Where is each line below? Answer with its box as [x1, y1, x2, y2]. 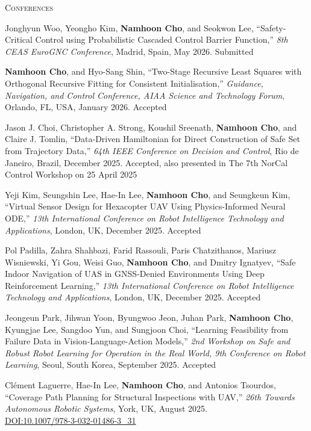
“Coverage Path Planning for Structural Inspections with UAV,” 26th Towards [5, 390, 295, 403]
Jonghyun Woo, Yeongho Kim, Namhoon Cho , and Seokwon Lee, [5, 21, 254, 34]
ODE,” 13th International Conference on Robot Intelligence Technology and [5, 211, 284, 224]
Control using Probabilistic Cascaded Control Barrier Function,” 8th [35, 33, 288, 46]
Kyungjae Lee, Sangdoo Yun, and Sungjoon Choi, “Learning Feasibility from [5, 323, 289, 335]
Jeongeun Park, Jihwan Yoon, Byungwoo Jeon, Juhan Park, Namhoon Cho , [5, 311, 294, 324]
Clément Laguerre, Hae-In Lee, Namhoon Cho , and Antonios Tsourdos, [5, 379, 276, 391]
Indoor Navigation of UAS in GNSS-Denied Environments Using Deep [5, 267, 265, 280]
